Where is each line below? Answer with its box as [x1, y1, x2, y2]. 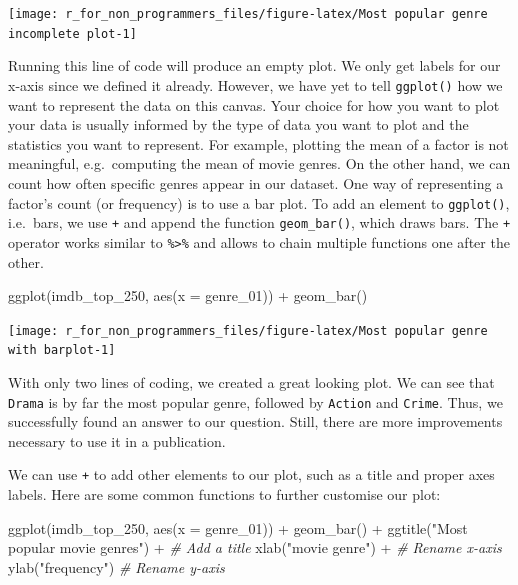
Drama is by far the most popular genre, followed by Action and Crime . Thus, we [8, 391, 503, 412]
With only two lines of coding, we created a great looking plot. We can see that [8, 372, 495, 392]
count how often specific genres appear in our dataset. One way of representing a [8, 172, 504, 193]
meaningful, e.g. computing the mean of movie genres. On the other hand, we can [8, 153, 511, 174]
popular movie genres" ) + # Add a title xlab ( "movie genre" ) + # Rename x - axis [8, 537, 502, 558]
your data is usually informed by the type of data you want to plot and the [8, 114, 469, 135]
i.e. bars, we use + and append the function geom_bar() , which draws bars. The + [8, 212, 511, 233]
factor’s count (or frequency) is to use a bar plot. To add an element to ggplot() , [8, 192, 510, 213]
